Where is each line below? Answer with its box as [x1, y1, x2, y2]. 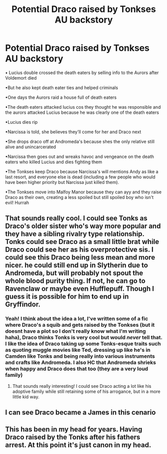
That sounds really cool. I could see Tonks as [5, 214, 148, 222]
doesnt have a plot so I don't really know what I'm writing [5, 328, 146, 335]
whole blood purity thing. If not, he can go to [5, 277, 146, 285]
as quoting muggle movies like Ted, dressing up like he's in [5, 347, 151, 354]
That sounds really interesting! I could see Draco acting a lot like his [12, 383, 152, 389]
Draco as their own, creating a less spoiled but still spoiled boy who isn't [5, 194, 154, 200]
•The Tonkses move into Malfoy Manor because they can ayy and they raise [5, 189, 162, 195]
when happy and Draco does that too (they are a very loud [5, 365, 149, 372]
